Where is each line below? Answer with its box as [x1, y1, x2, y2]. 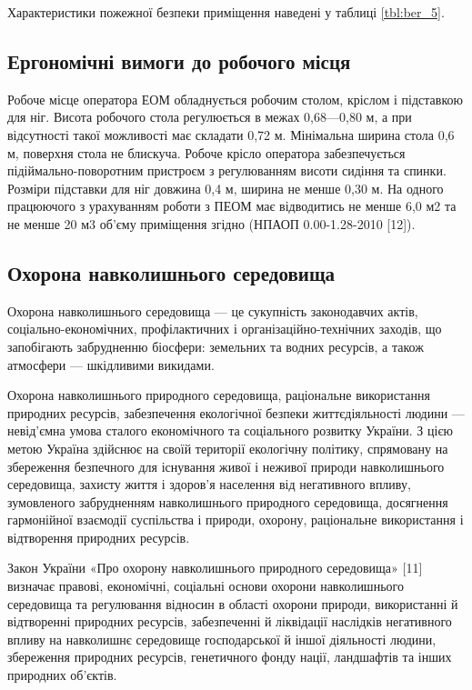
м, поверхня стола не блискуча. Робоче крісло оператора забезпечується [7, 143, 406, 162]
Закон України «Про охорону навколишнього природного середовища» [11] [7, 558, 423, 577]
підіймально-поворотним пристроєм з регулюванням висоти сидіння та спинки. [7, 161, 447, 180]
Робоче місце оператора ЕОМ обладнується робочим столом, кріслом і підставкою [7, 89, 463, 108]
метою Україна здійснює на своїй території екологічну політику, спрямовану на [7, 438, 448, 457]
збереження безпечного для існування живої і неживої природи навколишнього [7, 456, 445, 475]
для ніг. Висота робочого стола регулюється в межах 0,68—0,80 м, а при [7, 107, 412, 126]
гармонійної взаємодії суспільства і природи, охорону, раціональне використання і [7, 510, 464, 529]
